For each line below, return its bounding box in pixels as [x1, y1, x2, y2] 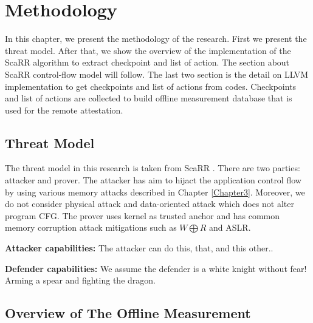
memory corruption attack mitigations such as [5, 221, 177, 234]
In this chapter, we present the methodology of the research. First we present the [5, 32, 307, 45]
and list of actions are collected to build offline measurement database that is [5, 92, 292, 104]
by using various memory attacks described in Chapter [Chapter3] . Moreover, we [5, 185, 305, 198]
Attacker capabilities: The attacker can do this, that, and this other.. [5, 242, 273, 254]
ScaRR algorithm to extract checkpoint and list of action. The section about [5, 56, 290, 69]
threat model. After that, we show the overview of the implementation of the [5, 44, 291, 56]
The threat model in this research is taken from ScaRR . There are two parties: [5, 161, 300, 174]
